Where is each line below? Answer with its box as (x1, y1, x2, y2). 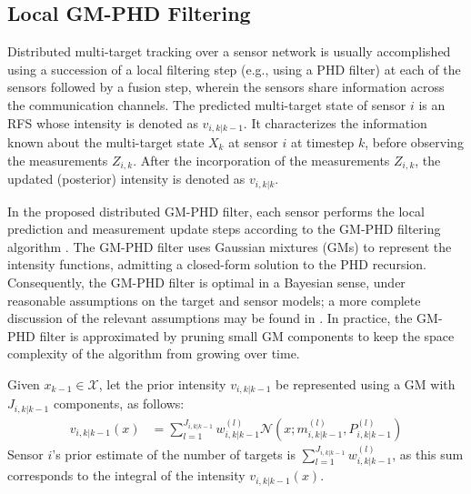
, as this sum (392, 444, 464, 463)
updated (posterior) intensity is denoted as (7, 169, 246, 188)
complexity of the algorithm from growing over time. (7, 344, 300, 363)
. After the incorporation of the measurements (133, 150, 390, 169)
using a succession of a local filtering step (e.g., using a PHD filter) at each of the (7, 59, 461, 78)
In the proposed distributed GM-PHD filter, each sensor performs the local (7, 201, 425, 220)
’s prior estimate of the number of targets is (52, 444, 296, 463)
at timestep (290, 133, 355, 152)
